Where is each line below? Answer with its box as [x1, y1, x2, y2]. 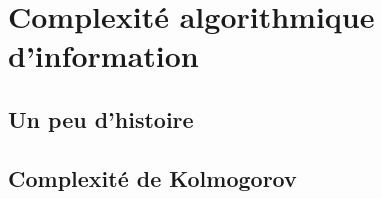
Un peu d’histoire [8, 103, 194, 134]
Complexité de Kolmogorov [8, 162, 297, 193]
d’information [8, 35, 199, 76]
